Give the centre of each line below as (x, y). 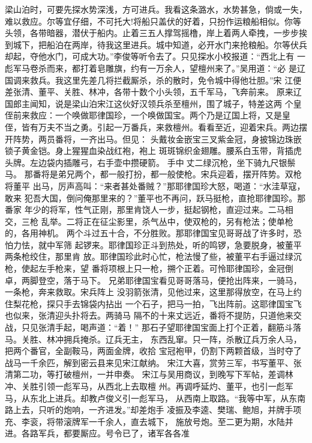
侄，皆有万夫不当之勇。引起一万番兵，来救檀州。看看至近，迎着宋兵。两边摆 (156, 127)
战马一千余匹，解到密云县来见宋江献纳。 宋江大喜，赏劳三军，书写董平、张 (153, 362)
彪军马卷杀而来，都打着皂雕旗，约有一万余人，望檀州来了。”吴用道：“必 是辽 (155, 68)
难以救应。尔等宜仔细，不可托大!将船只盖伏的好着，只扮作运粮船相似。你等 (153, 21)
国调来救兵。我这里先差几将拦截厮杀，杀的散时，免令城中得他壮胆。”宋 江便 (153, 80)
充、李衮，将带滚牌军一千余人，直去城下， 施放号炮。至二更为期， (136, 421)
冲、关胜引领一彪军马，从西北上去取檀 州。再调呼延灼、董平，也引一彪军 (149, 386)
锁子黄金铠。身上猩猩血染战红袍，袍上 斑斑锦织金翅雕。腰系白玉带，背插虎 (153, 151)
